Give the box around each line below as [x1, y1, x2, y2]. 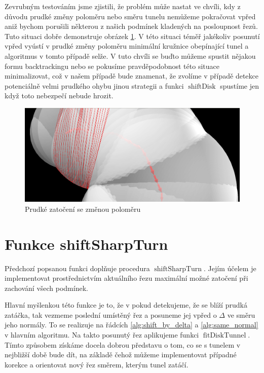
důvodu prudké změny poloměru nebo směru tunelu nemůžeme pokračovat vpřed [5, 11, 256, 21]
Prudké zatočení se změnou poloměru [25, 203, 141, 214]
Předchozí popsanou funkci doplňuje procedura [5, 263, 150, 273]
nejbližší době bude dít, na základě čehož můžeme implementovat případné [5, 349, 237, 360]
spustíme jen [220, 80, 259, 91]
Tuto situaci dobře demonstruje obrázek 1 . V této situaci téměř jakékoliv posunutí [5, 30, 260, 41]
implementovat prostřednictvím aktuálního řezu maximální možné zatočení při [5, 273, 248, 283]
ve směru [227, 309, 255, 320]
